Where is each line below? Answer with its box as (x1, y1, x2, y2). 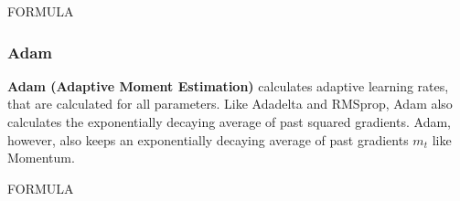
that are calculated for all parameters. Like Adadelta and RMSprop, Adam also (7, 94, 453, 113)
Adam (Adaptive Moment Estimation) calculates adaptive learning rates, (7, 76, 449, 95)
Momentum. (7, 148, 75, 167)
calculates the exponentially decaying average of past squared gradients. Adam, (7, 112, 451, 131)
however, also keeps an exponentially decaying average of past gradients (7, 130, 409, 149)
